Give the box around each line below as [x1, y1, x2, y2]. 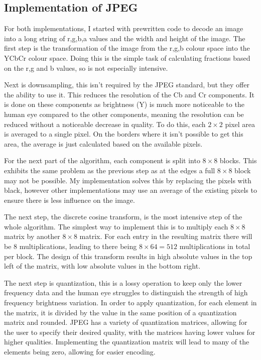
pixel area [225, 118, 255, 129]
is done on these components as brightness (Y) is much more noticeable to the [4, 99, 244, 109]
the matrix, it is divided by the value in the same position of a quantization [4, 307, 237, 317]
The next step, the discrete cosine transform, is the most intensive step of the [4, 211, 242, 222]
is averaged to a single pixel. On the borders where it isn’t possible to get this [4, 129, 243, 139]
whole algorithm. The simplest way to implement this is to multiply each [4, 221, 228, 231]
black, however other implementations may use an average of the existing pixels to [4, 185, 257, 195]
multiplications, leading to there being [19, 241, 137, 252]
